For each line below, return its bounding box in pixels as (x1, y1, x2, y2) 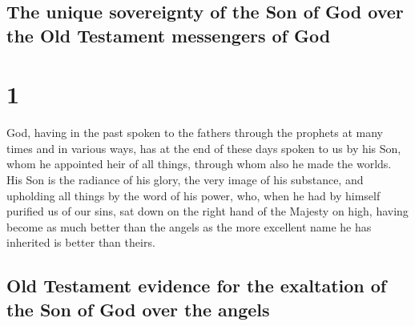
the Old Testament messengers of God (6, 22, 331, 47)
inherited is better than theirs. (6, 234, 155, 251)
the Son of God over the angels (6, 296, 270, 321)
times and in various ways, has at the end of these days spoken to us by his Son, (6, 139, 401, 156)
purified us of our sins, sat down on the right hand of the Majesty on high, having (6, 203, 409, 219)
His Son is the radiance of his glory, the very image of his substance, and (6, 171, 364, 188)
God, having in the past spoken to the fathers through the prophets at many (6, 124, 383, 141)
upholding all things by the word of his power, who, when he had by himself (6, 187, 381, 203)
